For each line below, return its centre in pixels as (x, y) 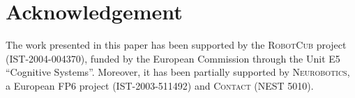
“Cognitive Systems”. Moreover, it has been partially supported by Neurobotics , (178, 72)
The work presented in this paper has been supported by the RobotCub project (176, 45)
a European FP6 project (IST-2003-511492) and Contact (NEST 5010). (160, 85)
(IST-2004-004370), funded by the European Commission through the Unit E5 (173, 58)
